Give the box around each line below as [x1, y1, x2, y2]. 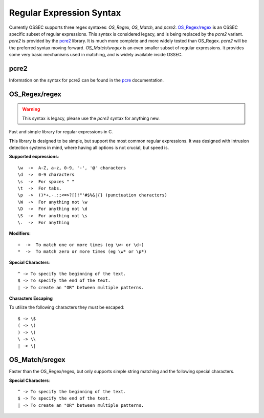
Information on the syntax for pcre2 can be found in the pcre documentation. [9, 77, 164, 83]
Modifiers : [9, 230, 31, 236]
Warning [22, 106, 40, 112]
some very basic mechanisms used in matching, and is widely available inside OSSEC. [9, 52, 183, 58]
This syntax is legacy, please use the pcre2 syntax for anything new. [22, 115, 160, 121]
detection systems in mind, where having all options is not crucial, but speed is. [9, 145, 169, 150]
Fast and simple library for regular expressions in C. [9, 129, 113, 135]
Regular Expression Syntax [9, 7, 121, 18]
